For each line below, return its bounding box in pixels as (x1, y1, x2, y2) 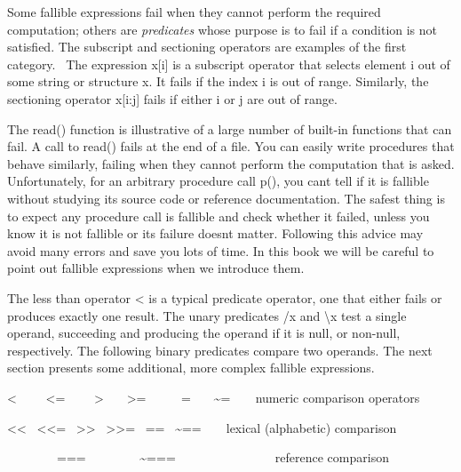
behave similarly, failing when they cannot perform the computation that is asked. (7, 154, 455, 172)
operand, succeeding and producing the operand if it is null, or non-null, (7, 324, 401, 342)
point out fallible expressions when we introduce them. (7, 259, 305, 277)
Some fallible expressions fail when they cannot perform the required (7, 3, 381, 20)
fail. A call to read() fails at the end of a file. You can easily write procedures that (7, 137, 455, 156)
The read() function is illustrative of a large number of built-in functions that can (7, 119, 452, 138)
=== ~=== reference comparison (57, 448, 389, 467)
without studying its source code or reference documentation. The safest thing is (7, 188, 445, 207)
